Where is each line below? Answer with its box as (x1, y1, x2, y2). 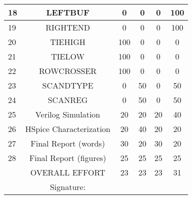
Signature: (49, 181, 86, 192)
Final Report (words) (30, 137, 105, 149)
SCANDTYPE (42, 79, 93, 91)
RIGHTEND (45, 21, 90, 33)
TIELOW (51, 50, 84, 62)
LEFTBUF (46, 6, 89, 18)
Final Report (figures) (29, 152, 106, 163)
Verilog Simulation (35, 108, 100, 120)
